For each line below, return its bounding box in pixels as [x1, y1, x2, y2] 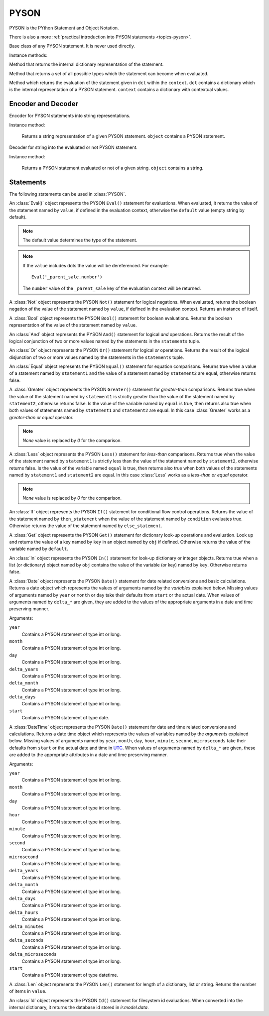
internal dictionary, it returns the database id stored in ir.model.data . [9, 1004, 149, 1010]
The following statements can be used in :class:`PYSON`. [9, 191, 127, 197]
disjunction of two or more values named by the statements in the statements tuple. [9, 354, 184, 360]
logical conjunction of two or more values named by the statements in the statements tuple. [9, 338, 201, 344]
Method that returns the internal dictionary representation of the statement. [9, 61, 164, 67]
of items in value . [9, 988, 47, 994]
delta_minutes [9, 923, 44, 929]
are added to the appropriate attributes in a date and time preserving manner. [9, 752, 168, 758]
